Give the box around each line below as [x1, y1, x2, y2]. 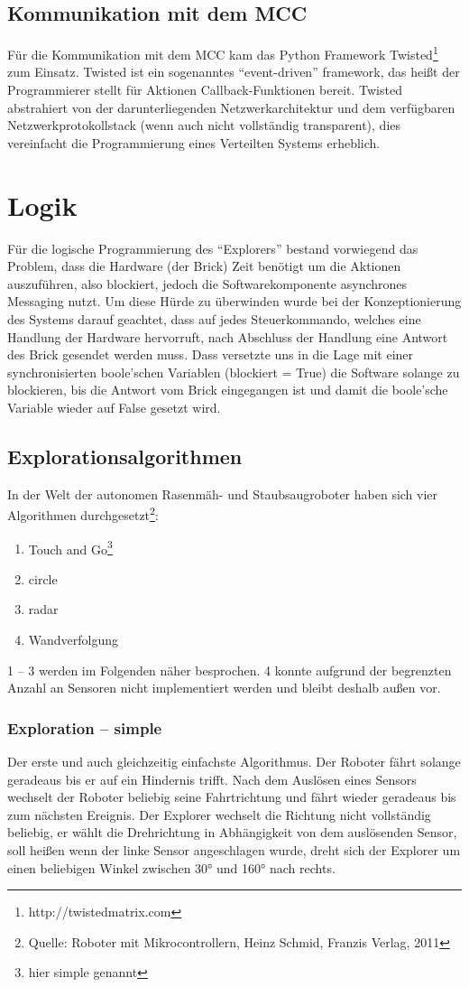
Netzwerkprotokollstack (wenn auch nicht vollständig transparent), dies [7, 116, 401, 135]
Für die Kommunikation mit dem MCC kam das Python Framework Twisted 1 [7, 42, 438, 63]
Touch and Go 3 [28, 536, 113, 558]
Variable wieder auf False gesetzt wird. [7, 397, 221, 416]
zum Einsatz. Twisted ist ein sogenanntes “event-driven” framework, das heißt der [7, 62, 460, 81]
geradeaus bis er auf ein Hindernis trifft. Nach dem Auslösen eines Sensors [7, 769, 417, 788]
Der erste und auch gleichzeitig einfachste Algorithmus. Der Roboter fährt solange [7, 751, 461, 770]
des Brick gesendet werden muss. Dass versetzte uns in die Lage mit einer [7, 345, 414, 364]
